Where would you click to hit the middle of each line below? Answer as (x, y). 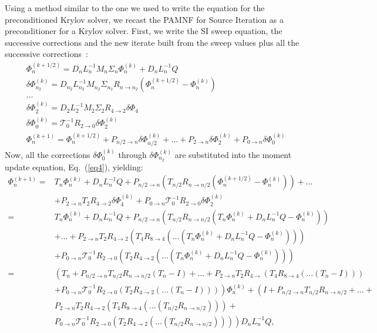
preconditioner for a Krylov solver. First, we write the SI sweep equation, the (144, 31)
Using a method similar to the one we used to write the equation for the (135, 8)
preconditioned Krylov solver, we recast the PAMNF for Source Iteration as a (144, 19)
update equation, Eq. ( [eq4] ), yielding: (74, 166)
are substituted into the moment (233, 154)
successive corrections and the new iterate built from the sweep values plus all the (152, 42)
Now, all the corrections (48, 154)
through (132, 154)
